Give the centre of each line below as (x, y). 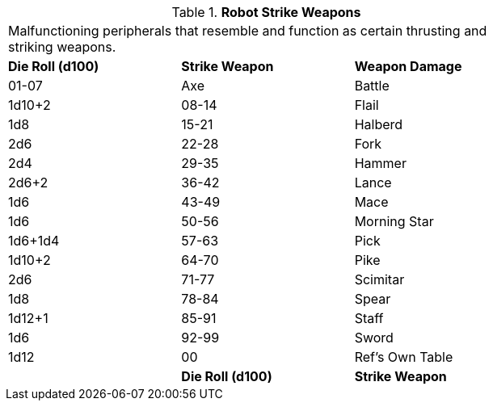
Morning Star (394, 221)
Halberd (379, 124)
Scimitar (379, 279)
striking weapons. (62, 47)
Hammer (380, 163)
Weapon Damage (408, 66)
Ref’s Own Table (404, 357)
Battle (372, 86)
